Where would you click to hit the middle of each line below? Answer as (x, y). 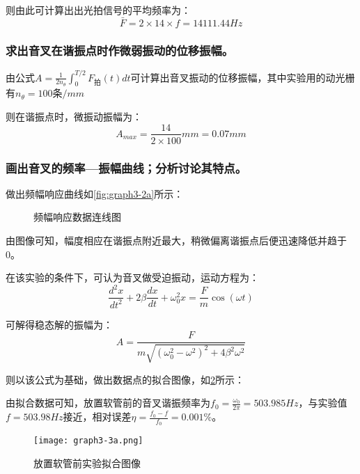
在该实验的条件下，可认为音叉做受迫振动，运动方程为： (132, 277)
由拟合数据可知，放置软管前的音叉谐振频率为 (108, 403)
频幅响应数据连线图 (77, 217)
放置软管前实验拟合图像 (87, 463)
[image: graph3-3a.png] (88, 441)
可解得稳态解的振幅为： (59, 324)
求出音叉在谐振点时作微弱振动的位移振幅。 (120, 50)
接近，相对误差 (97, 417)
